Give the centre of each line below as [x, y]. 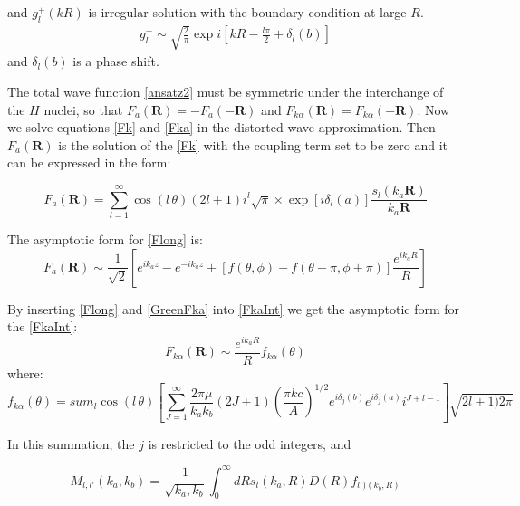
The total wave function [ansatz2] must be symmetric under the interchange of [226, 91]
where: [25, 372]
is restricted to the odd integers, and [250, 443]
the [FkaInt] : [43, 326]
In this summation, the [71, 443]
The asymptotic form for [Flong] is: [105, 239]
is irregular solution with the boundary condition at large [247, 12]
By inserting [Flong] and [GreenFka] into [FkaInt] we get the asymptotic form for [234, 308]
